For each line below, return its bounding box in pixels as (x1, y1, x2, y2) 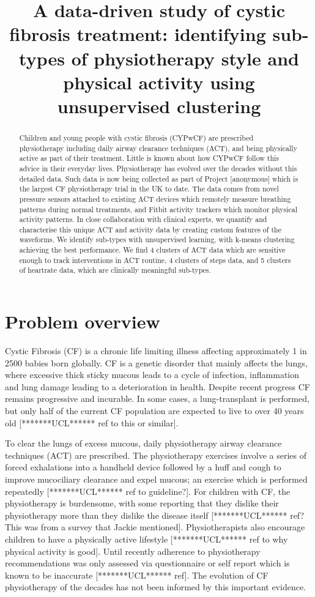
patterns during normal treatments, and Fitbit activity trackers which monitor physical (19, 204, 297, 214)
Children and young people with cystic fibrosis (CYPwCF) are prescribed (19, 132, 254, 143)
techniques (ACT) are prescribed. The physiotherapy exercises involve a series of (5, 448, 307, 461)
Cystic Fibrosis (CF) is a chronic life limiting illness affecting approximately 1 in (5, 344, 307, 357)
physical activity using (63, 69, 255, 94)
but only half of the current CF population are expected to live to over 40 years (5, 404, 304, 417)
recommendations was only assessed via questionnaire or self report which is (5, 557, 290, 569)
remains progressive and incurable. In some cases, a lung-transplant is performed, (5, 392, 309, 405)
